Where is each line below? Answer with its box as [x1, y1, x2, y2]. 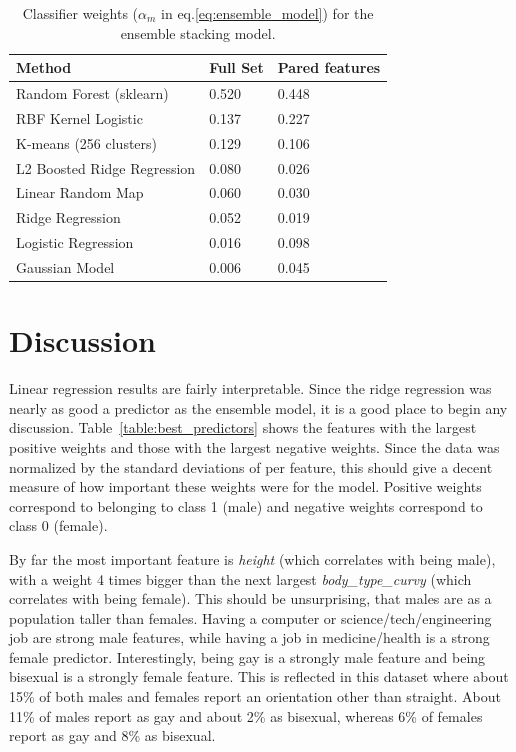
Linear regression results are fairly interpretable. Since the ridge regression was [9, 378, 492, 399]
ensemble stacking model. [120, 22, 276, 43]
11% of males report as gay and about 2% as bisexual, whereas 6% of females [9, 705, 483, 726]
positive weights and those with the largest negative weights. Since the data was [9, 436, 500, 457]
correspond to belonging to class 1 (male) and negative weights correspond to [9, 495, 483, 516]
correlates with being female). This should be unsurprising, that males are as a [9, 588, 492, 609]
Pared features [277, 57, 381, 78]
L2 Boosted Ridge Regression [16, 157, 196, 178]
